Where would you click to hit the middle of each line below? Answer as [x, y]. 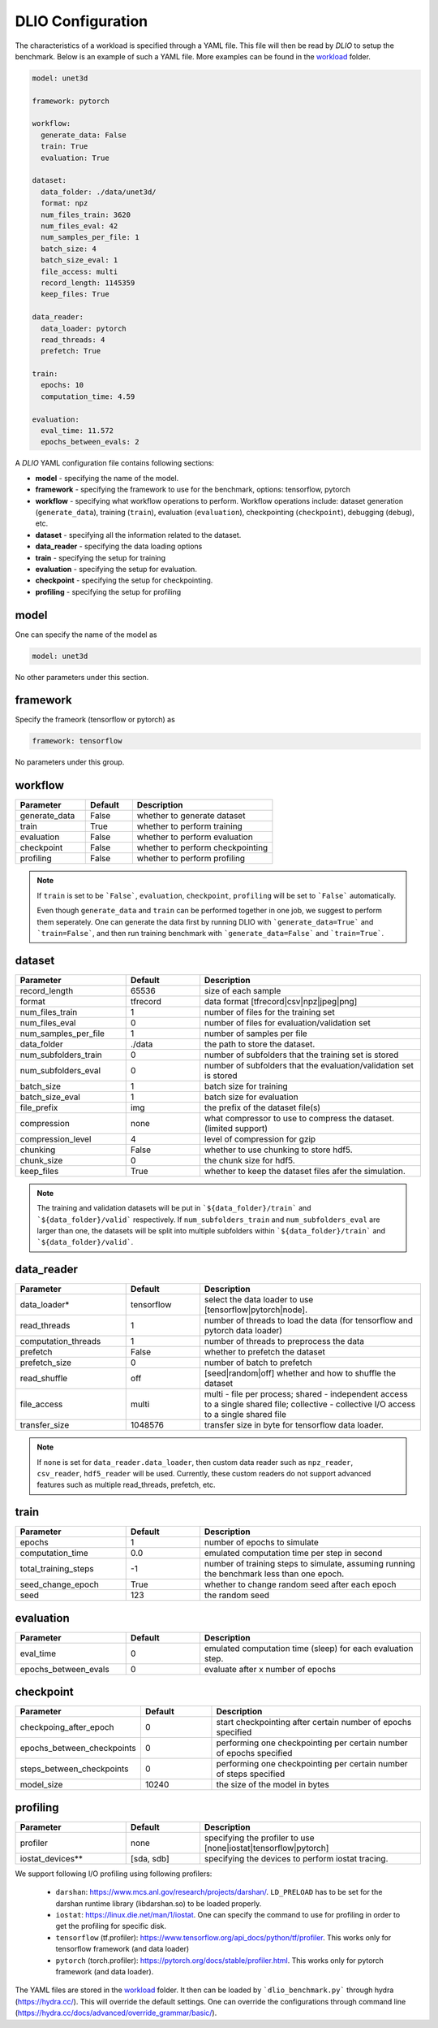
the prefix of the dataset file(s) [262, 1107]
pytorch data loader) [243, 1331]
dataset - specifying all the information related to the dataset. [138, 535]
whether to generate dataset [191, 816]
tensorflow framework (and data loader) [122, 1949]
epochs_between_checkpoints [78, 1748]
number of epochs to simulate [262, 1542]
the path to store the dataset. [260, 1044]
